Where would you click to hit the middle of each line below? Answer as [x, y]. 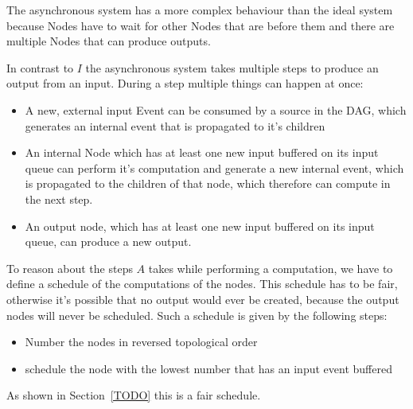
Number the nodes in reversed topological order [141, 342]
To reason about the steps [70, 268]
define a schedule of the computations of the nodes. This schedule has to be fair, [202, 284]
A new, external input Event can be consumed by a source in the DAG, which [216, 109]
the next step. [59, 199]
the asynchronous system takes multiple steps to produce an [232, 67]
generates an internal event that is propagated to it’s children [175, 125]
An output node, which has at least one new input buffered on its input [200, 226]
